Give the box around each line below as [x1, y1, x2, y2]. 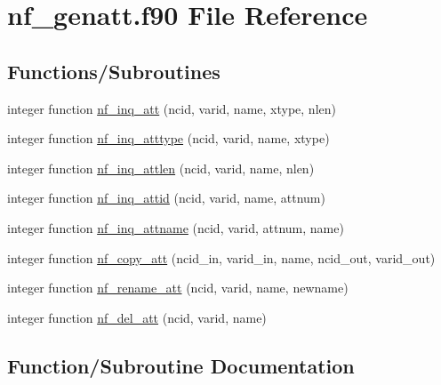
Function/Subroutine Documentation [7, 351, 355, 379]
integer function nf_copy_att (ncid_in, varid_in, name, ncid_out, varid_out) [7, 248, 436, 267]
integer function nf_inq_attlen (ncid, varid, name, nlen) [7, 158, 315, 177]
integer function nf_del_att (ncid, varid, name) [7, 308, 267, 326]
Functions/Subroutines [7, 57, 220, 84]
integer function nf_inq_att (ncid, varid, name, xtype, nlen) [7, 99, 336, 117]
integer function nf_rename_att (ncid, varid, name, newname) [7, 278, 349, 297]
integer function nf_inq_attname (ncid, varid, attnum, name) [7, 218, 344, 237]
